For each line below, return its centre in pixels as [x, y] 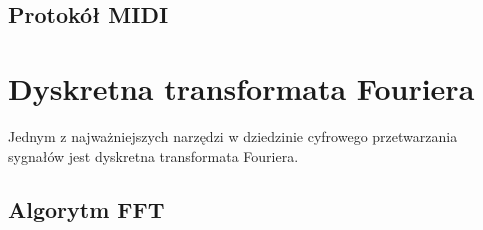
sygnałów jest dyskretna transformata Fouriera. [153, 155]
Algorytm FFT [86, 209]
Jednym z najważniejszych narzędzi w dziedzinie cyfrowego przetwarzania [233, 135]
